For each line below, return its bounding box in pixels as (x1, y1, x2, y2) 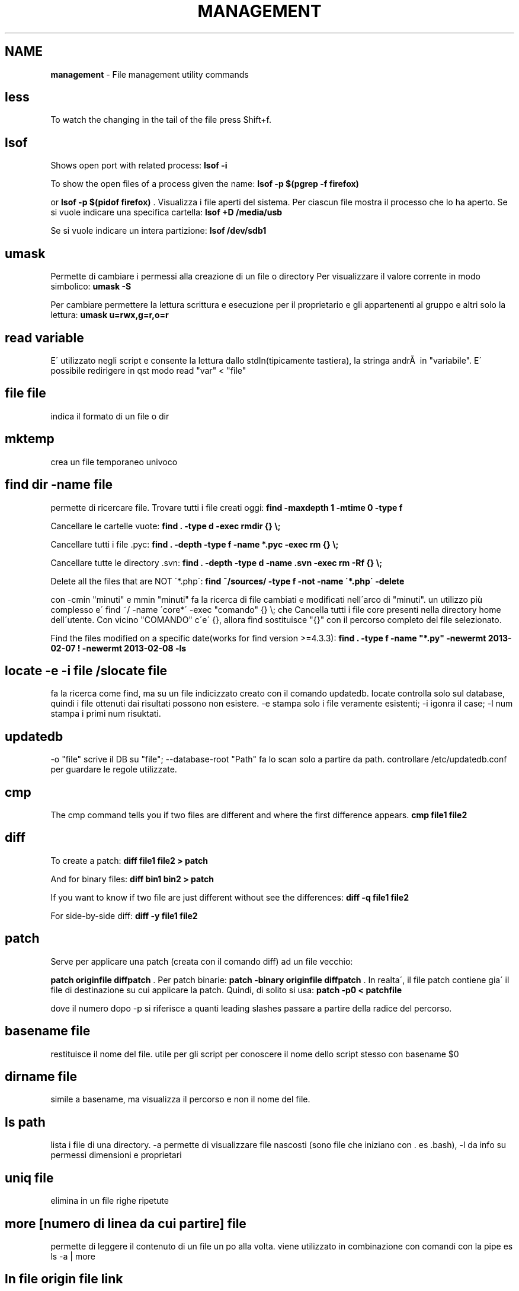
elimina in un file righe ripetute (50, 1195, 169, 1206)
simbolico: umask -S (50, 281, 132, 292)
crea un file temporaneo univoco (50, 456, 178, 467)
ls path (5, 1114, 46, 1130)
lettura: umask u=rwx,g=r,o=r (50, 310, 169, 320)
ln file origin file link (5, 1271, 123, 1287)
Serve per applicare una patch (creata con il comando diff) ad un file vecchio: (50, 956, 353, 966)
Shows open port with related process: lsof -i (50, 160, 228, 171)
